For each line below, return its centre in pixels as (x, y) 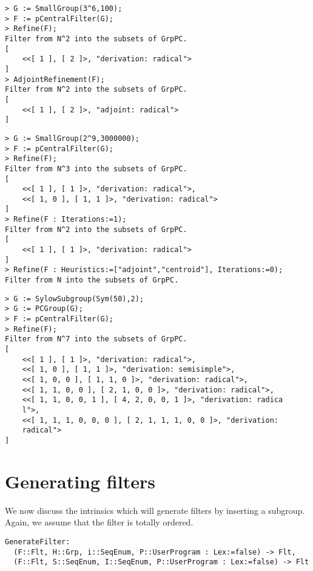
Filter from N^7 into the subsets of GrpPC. (96, 339)
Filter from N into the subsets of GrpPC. (92, 280)
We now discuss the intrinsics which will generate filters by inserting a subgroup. (155, 510)
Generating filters (80, 481)
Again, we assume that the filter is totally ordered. (99, 522)
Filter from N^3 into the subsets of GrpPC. (96, 169)
